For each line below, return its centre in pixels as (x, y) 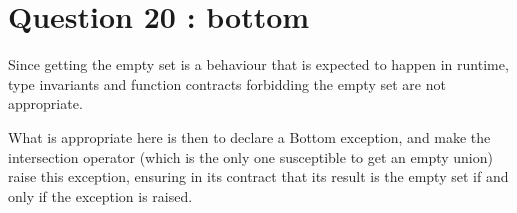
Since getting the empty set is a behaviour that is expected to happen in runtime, (258, 64)
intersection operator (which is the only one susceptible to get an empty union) (250, 156)
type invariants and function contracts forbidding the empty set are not (227, 83)
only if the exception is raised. (100, 195)
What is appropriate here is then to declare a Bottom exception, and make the (249, 136)
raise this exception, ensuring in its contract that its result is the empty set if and (258, 176)
